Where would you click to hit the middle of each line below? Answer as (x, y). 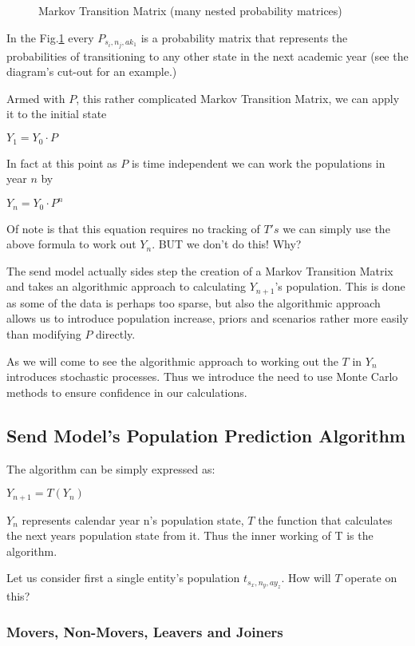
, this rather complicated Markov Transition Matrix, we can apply (238, 98)
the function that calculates (325, 519)
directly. (116, 334)
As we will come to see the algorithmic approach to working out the (172, 361)
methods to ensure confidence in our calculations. (127, 392)
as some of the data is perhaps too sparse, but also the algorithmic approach (194, 302)
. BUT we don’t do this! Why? (227, 244)
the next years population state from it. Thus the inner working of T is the (190, 535)
